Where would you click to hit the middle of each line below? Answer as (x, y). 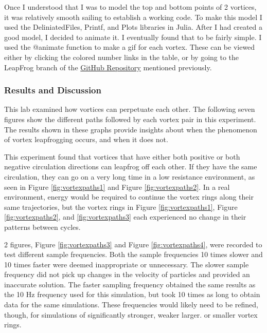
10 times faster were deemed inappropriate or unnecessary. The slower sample (127, 264)
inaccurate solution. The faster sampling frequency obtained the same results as (130, 284)
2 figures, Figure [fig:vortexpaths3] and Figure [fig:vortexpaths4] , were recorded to (133, 244)
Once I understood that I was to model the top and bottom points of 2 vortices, (130, 7)
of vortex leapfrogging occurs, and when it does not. (86, 139)
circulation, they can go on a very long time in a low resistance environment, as (130, 176)
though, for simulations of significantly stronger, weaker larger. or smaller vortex (131, 314)
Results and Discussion (53, 90)
